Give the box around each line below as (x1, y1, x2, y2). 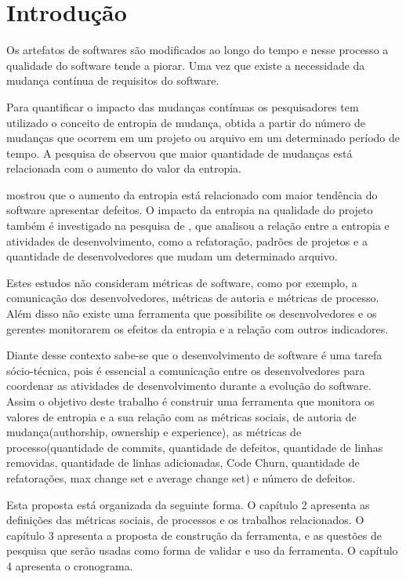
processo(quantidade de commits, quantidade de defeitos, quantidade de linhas (6, 439, 383, 455)
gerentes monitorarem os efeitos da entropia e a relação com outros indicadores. (6, 320, 389, 337)
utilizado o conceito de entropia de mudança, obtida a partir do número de (6, 114, 365, 130)
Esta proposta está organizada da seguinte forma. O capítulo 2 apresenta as (6, 496, 370, 512)
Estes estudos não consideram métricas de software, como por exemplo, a (6, 274, 357, 290)
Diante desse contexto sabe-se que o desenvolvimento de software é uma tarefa (6, 347, 382, 363)
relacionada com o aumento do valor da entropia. (6, 160, 241, 177)
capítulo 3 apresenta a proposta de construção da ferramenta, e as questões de (6, 526, 382, 543)
